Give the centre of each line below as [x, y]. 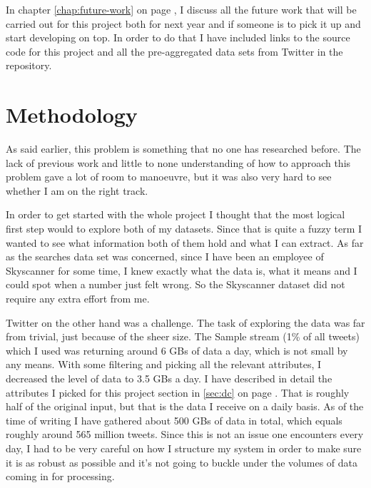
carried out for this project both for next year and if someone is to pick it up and [183, 23]
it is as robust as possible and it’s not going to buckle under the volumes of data [182, 462]
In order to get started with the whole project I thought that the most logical [176, 214]
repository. [29, 65]
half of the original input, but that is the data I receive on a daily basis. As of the [185, 406]
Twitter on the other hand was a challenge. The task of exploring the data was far [185, 322]
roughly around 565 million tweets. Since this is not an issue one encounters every [185, 434]
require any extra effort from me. [78, 299]
